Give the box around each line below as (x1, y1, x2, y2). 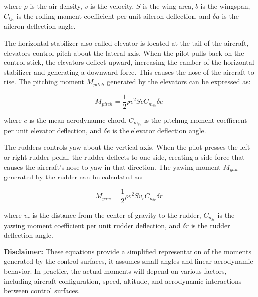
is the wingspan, (200, 1, 250, 11)
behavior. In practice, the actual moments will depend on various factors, (4, 265, 227, 276)
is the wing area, (143, 1, 193, 11)
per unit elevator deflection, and (4, 125, 102, 135)
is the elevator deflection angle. (112, 125, 206, 135)
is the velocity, (90, 1, 134, 11)
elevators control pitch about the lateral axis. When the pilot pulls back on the (4, 47, 244, 58)
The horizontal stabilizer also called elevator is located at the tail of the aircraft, (4, 38, 249, 48)
